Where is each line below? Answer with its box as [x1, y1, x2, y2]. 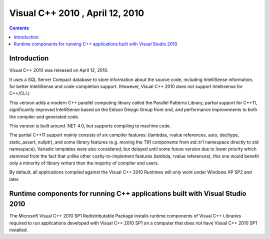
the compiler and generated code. [9, 113, 79, 119]
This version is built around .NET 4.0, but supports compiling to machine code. [9, 122, 171, 128]
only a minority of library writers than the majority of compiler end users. [9, 160, 159, 166]
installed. [9, 226, 28, 232]
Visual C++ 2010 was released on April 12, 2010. [9, 67, 108, 73]
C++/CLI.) [9, 90, 30, 96]
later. [9, 176, 20, 182]
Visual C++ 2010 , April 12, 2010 [9, 7, 144, 18]
